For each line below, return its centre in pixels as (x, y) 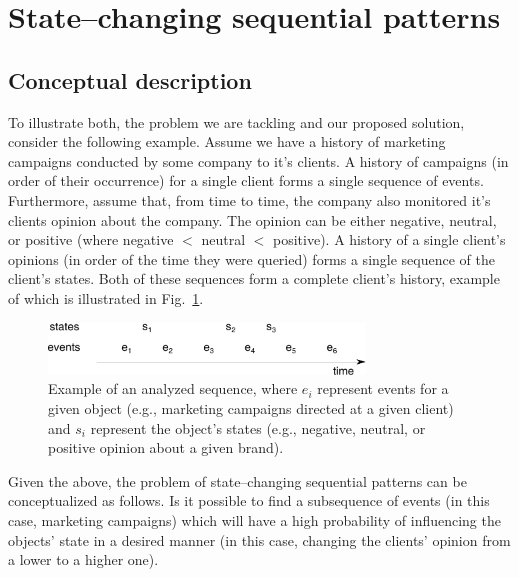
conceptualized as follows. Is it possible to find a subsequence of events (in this (249, 500)
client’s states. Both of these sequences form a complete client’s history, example (254, 278)
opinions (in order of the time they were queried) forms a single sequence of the (251, 258)
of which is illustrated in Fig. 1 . (106, 297)
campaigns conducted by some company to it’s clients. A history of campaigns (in (258, 160)
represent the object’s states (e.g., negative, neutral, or (258, 427)
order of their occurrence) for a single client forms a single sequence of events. (246, 180)
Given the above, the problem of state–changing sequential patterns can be (237, 480)
